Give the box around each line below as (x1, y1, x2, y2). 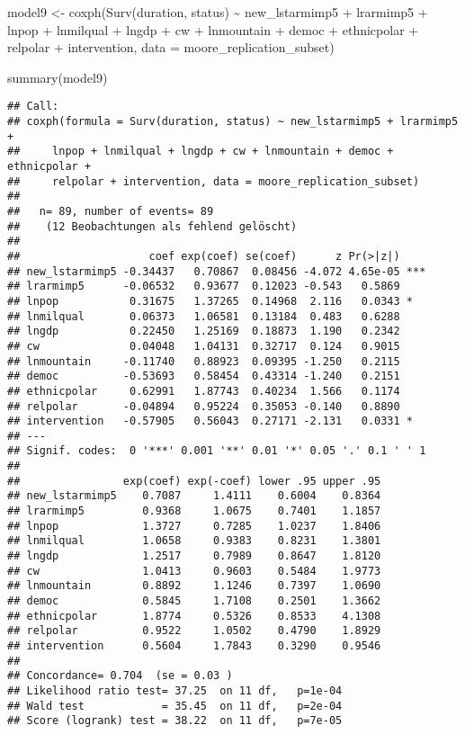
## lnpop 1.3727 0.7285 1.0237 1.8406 (7, 519, 381, 533)
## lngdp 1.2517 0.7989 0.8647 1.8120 (7, 550, 381, 563)
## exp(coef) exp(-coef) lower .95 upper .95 (7, 474, 381, 488)
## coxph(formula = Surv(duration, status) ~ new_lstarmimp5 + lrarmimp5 (7, 115, 459, 129)
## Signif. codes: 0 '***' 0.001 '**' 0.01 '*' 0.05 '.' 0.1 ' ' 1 (7, 444, 426, 458)
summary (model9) (7, 67, 108, 86)
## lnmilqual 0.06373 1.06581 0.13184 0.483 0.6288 (7, 309, 400, 323)
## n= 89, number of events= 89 (7, 204, 214, 218)
